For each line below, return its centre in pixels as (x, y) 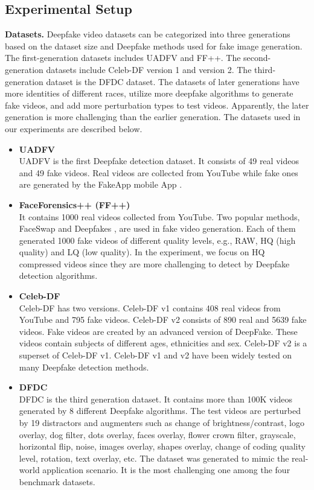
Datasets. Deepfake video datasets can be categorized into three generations (148, 34)
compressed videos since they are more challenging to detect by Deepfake (154, 263)
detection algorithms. (58, 275)
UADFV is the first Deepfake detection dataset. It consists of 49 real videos (159, 161)
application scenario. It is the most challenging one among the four (166, 470)
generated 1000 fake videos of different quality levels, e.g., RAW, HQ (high (157, 240)
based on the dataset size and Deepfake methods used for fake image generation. (154, 46)
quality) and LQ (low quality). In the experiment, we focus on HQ (142, 252)
